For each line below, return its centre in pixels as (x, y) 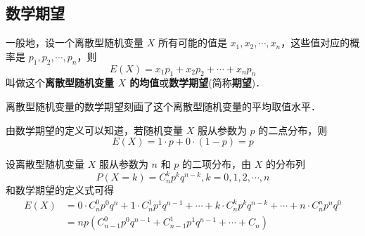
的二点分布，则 (293, 130)
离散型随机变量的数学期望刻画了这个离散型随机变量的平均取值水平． (163, 106)
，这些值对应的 (315, 42)
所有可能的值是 (192, 42)
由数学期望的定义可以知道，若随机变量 (94, 130)
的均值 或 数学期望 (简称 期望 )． (198, 83)
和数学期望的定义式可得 (60, 190)
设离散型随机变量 (45, 164)
